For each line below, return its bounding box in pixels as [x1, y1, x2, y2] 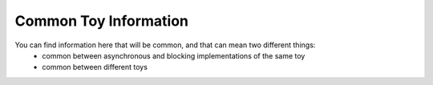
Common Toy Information [14, 12, 188, 30]
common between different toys [42, 63, 148, 72]
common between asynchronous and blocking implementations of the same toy [42, 51, 306, 60]
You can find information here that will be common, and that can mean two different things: [14, 40, 316, 50]
